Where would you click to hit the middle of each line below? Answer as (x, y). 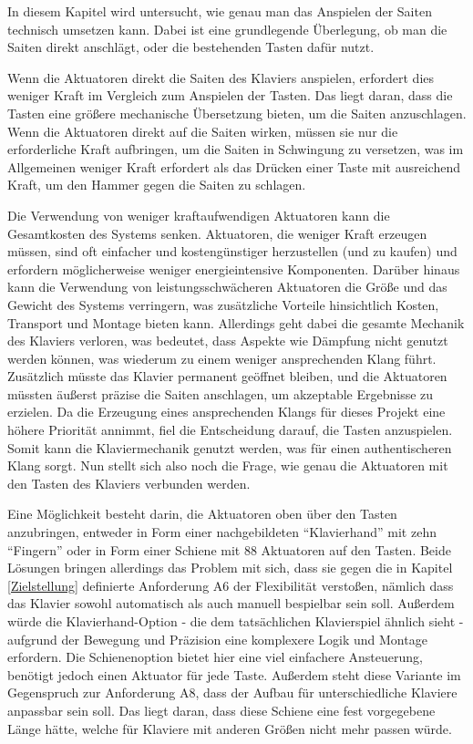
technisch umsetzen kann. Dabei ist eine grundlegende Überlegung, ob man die (227, 29)
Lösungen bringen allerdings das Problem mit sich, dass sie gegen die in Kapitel (230, 568)
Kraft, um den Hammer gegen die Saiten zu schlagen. (157, 185)
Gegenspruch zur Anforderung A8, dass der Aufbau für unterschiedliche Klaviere (232, 692)
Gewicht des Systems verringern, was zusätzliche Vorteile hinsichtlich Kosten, (223, 304)
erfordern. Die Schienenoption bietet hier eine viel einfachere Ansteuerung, (215, 657)
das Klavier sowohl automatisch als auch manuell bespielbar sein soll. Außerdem (231, 603)
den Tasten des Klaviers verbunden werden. (129, 483)
